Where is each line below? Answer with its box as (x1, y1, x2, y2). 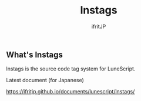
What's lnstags (6, 49, 63, 59)
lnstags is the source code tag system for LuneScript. (6, 65, 136, 72)
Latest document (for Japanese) (6, 77, 84, 84)
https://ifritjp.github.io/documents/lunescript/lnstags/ (6, 88, 135, 95)
